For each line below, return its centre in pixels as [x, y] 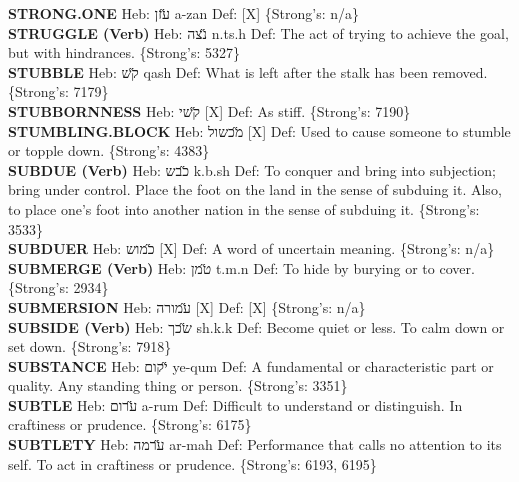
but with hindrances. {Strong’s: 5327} [124, 52]
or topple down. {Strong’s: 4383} [109, 150]
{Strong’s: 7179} [58, 91]
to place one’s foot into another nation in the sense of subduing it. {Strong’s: [244, 208]
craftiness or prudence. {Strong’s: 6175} [130, 424]
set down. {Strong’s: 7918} [90, 346]
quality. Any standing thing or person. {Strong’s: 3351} [178, 385]
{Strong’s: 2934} [58, 287]
